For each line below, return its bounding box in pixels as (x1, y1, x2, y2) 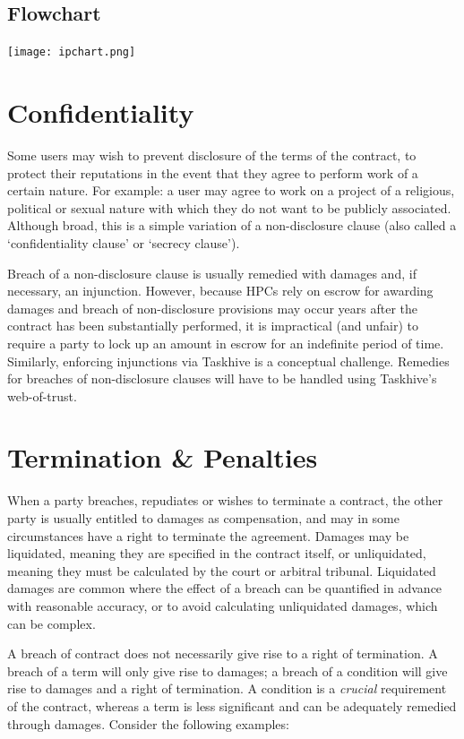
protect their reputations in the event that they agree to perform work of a (7, 163, 418, 182)
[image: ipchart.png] (7, 46, 136, 59)
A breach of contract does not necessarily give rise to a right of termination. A (7, 644, 438, 663)
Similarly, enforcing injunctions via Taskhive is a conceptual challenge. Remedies (7, 351, 450, 370)
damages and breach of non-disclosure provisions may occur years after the (7, 298, 418, 317)
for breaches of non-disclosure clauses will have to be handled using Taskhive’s (7, 369, 437, 388)
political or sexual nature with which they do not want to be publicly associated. (7, 198, 451, 217)
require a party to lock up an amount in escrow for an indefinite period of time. (7, 333, 444, 352)
